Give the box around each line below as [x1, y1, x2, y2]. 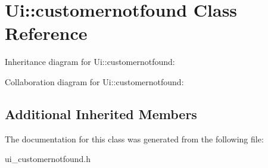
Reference [5, 21, 88, 45]
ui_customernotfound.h [5, 153, 91, 165]
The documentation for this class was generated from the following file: [5, 132, 264, 145]
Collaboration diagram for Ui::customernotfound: [5, 75, 184, 88]
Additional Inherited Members [5, 104, 197, 123]
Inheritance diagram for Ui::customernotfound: [5, 55, 175, 68]
